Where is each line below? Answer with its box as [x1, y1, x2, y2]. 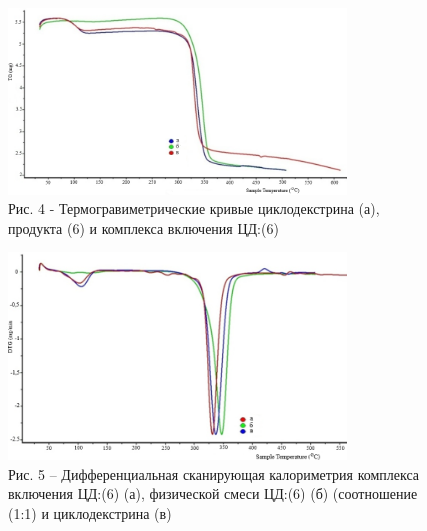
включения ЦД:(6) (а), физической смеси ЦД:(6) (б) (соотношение [8, 483, 418, 504]
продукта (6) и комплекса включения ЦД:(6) [8, 217, 279, 238]
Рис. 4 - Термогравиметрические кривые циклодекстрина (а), [8, 198, 380, 219]
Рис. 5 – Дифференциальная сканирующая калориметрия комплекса [8, 463, 420, 484]
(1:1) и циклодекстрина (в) [8, 502, 172, 523]
